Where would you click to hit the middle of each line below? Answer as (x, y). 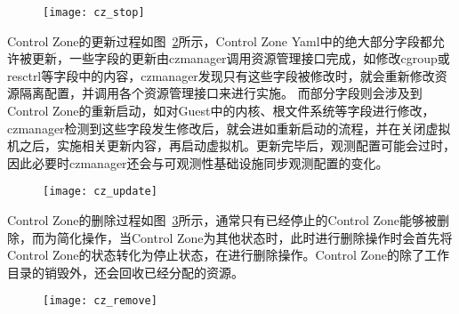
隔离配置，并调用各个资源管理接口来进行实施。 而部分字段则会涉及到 (221, 93)
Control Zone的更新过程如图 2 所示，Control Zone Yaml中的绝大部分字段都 (220, 40)
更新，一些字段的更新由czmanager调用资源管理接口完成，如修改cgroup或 (241, 58)
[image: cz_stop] (94, 12)
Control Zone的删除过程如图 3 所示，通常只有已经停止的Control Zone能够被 (222, 220)
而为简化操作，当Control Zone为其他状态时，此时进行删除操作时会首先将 (242, 237)
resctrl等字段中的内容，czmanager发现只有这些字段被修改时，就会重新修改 (221, 75)
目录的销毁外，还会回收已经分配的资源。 (125, 272)
